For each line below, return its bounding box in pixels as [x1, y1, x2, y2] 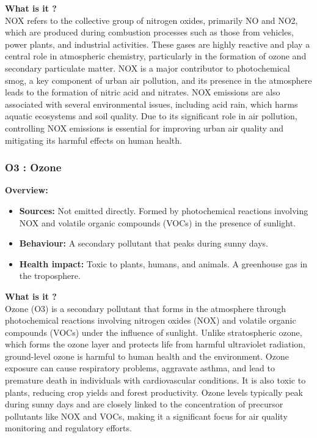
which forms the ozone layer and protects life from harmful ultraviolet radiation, [5, 338, 306, 351]
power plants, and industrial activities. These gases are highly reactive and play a [5, 37, 310, 50]
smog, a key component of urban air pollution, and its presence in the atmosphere [5, 73, 312, 86]
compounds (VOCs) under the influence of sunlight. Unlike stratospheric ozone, [5, 325, 302, 338]
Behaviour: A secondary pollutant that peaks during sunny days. [19, 237, 269, 250]
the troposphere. [19, 269, 81, 282]
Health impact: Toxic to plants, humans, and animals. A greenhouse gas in [19, 257, 308, 270]
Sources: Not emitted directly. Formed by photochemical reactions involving [19, 204, 308, 217]
